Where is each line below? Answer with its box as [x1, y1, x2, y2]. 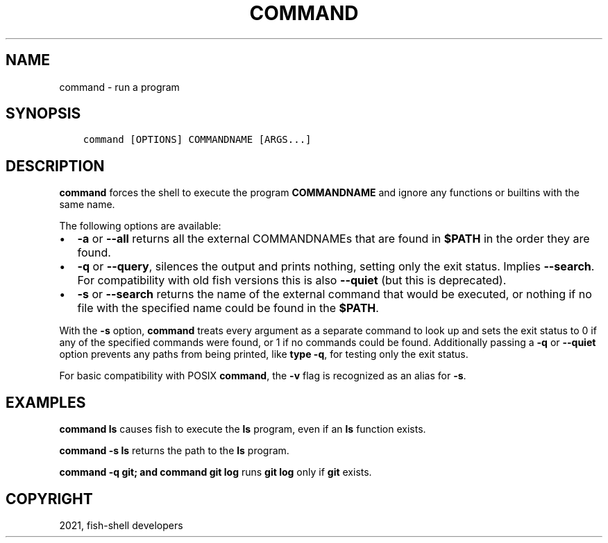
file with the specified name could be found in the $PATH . [77, 301, 379, 316]
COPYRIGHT [6, 490, 93, 508]
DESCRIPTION [6, 157, 105, 175]
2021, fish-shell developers [59, 519, 183, 531]
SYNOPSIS [6, 105, 81, 123]
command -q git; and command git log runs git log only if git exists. [59, 466, 372, 479]
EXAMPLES [6, 393, 86, 411]
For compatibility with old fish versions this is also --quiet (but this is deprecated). [77, 273, 507, 288]
